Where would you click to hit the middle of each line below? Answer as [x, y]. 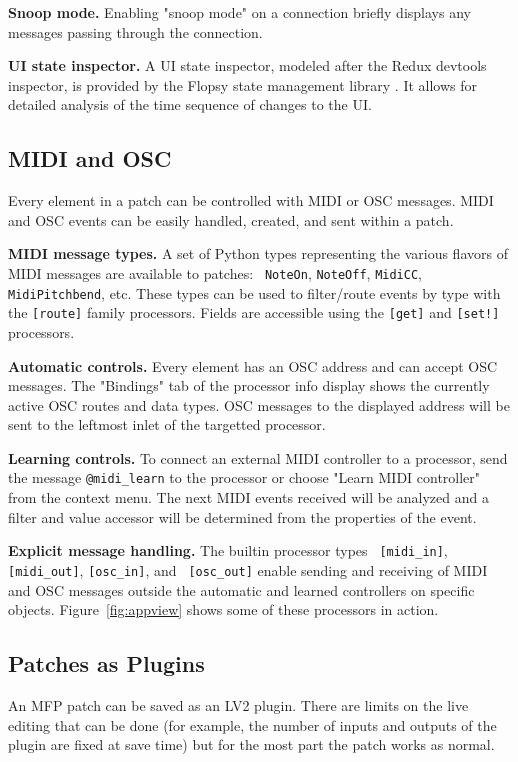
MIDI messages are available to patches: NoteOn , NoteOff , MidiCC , [215, 272]
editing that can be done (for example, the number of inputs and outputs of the [252, 724]
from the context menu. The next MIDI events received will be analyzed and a [248, 497]
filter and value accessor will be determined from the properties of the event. [242, 516]
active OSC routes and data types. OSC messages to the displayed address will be [259, 404]
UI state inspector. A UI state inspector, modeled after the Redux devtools [247, 65]
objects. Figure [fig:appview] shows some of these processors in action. [223, 609]
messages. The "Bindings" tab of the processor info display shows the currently [249, 385]
